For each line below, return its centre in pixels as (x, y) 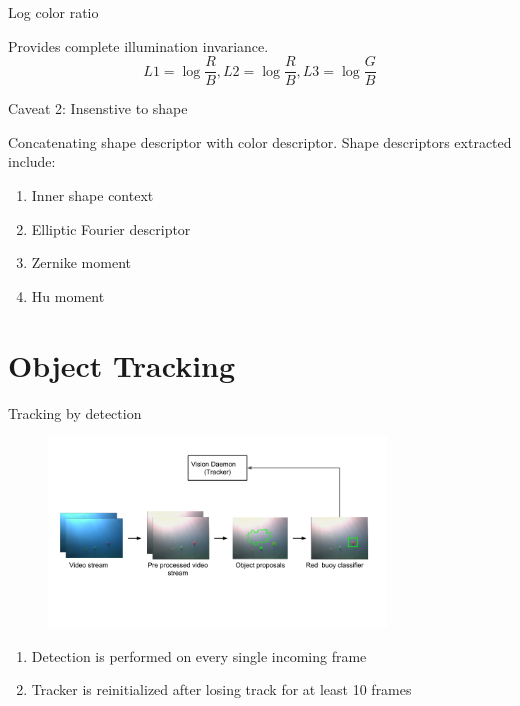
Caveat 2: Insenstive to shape (98, 108)
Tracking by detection (75, 412)
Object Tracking (122, 364)
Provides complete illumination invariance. (138, 45)
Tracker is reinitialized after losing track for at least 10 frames (221, 689)
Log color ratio (53, 12)
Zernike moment (81, 262)
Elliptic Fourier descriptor (111, 228)
